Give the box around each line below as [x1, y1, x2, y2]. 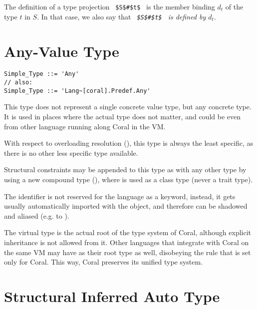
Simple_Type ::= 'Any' [4, 70, 79, 78]
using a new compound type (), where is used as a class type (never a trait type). [4, 174, 253, 184]
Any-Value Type [4, 40, 119, 61]
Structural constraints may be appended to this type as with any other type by [4, 164, 247, 175]
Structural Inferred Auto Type [4, 286, 220, 306]
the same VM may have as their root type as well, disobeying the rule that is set [4, 247, 251, 257]
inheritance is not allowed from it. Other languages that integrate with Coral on [4, 237, 249, 247]
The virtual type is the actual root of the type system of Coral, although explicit [4, 227, 252, 238]
